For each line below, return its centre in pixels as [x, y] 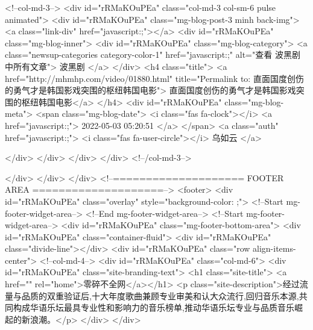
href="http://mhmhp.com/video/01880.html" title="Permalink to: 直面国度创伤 [154, 78]
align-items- [274, 248]
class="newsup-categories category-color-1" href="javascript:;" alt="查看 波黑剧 [153, 54]
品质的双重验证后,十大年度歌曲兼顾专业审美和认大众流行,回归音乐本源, [160, 295]
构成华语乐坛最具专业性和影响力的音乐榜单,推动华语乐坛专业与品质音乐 [153, 307]
